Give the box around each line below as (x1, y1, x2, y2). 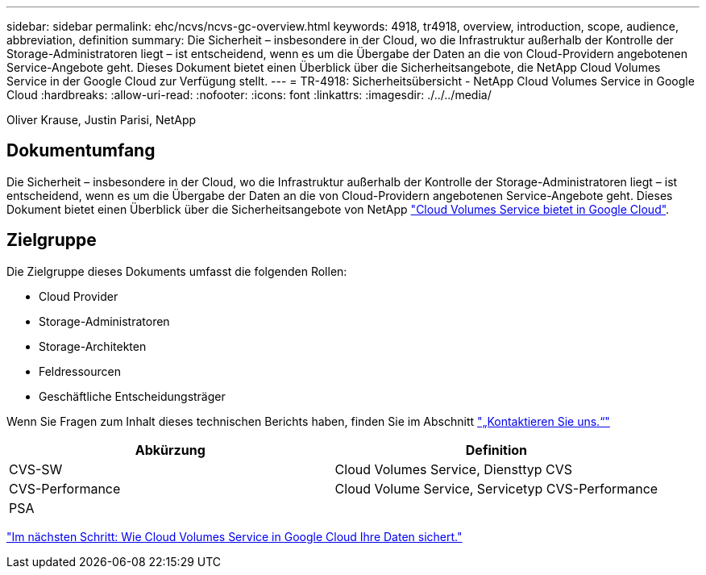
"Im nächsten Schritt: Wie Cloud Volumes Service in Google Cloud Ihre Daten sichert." (6, 529, 463, 544)
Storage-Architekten (39, 339, 147, 353)
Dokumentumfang (6, 140, 156, 161)
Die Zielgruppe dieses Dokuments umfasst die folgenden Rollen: (6, 264, 347, 278)
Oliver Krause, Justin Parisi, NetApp (6, 113, 197, 127)
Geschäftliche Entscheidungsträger (39, 389, 226, 403)
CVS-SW (9, 460, 63, 477)
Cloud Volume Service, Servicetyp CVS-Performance (334, 480, 658, 497)
